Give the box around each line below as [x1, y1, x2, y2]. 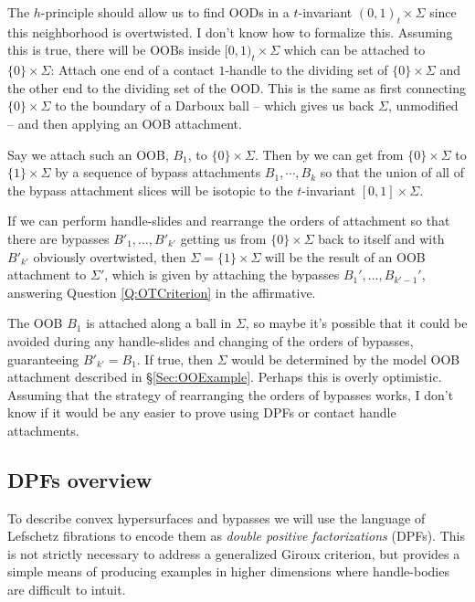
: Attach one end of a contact [50, 60, 215, 79]
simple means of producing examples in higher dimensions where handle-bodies [7, 562, 449, 581]
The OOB [7, 313, 63, 333]
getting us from [180, 228, 267, 248]
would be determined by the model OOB [231, 349, 460, 368]
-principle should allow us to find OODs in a [40, 3, 290, 21]
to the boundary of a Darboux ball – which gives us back [55, 96, 375, 115]
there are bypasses [7, 228, 110, 248]
